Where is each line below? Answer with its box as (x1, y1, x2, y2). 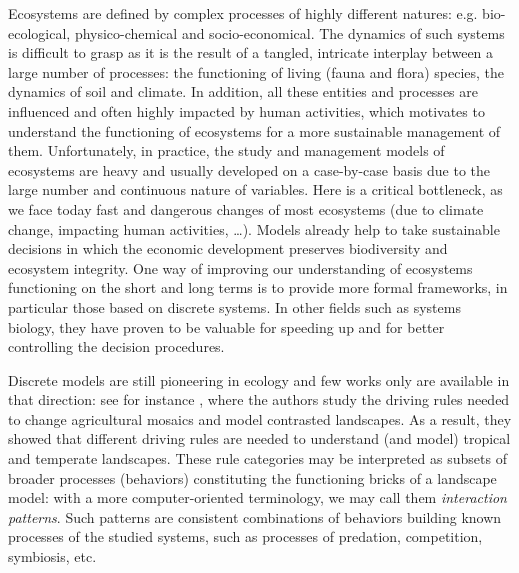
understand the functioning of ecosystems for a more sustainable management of (8, 120, 501, 141)
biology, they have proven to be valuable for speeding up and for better (8, 316, 445, 337)
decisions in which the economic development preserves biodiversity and (8, 238, 448, 259)
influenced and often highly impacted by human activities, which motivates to (8, 100, 485, 121)
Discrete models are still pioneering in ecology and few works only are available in (8, 369, 510, 390)
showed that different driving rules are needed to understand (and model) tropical (8, 428, 511, 449)
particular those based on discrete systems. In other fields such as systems (8, 296, 461, 317)
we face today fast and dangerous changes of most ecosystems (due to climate (8, 198, 484, 219)
